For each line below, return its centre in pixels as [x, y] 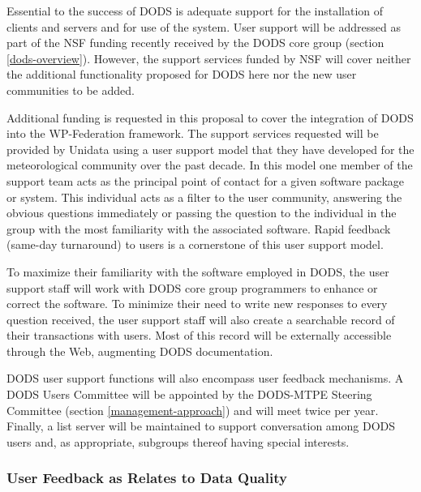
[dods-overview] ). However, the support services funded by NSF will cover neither [209, 58]
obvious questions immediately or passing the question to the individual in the [202, 213]
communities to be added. [71, 90]
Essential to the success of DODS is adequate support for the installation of [195, 11]
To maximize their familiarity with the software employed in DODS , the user [198, 271]
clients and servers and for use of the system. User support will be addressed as [204, 26]
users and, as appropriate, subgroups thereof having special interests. [178, 441]
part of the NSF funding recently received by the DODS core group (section [195, 43]
